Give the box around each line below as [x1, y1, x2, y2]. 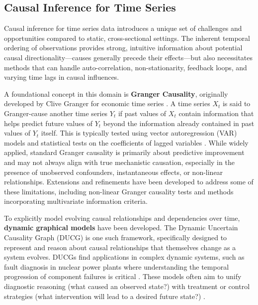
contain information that [178, 108, 254, 118]
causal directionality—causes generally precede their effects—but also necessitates [4, 52, 253, 62]
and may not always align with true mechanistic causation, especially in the [4, 156, 235, 167]
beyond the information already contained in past [103, 118, 255, 128]
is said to [222, 98, 251, 109]
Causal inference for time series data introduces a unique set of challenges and [4, 23, 242, 33]
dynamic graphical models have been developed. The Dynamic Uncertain [4, 222, 238, 233]
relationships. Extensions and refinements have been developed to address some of [4, 176, 254, 187]
